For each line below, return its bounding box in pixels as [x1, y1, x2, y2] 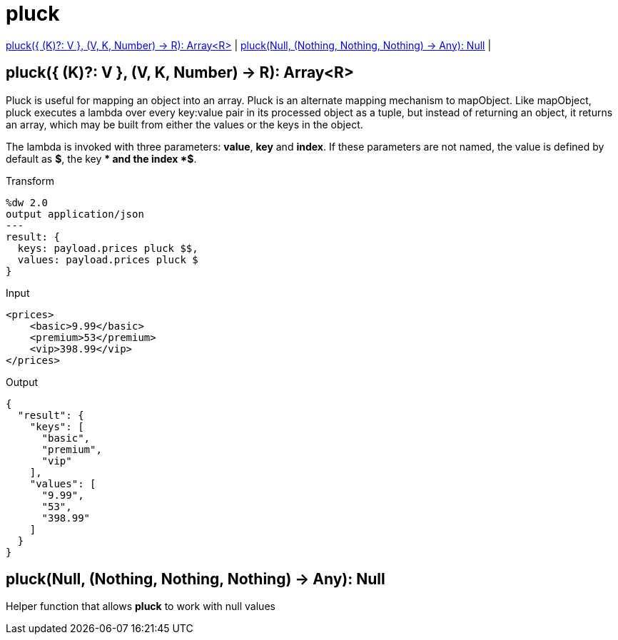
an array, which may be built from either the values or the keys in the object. [6, 118, 363, 131]
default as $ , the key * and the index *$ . [6, 152, 197, 165]
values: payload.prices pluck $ [17, 253, 198, 265]
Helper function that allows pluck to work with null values [6, 600, 275, 613]
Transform [6, 174, 54, 187]
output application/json [6, 208, 144, 220]
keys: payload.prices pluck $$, [17, 242, 198, 254]
